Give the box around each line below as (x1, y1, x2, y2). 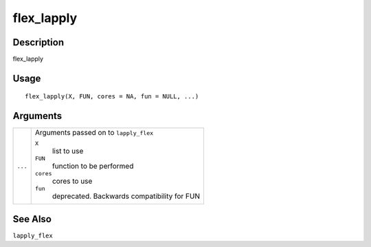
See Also (12, 213, 52, 225)
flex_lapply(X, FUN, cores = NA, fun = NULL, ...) (25, 93, 199, 100)
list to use (52, 147, 84, 156)
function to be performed (52, 162, 134, 171)
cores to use (52, 176, 93, 186)
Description (12, 36, 65, 48)
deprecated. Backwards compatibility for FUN (52, 191, 201, 201)
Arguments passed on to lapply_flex (34, 128, 154, 138)
